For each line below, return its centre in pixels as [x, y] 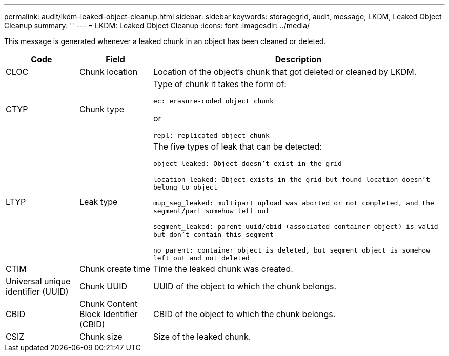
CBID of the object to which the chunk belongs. [244, 314]
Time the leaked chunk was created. [223, 269]
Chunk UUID [103, 286]
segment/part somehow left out [211, 211]
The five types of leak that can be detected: [237, 146]
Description [298, 59]
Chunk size [101, 337]
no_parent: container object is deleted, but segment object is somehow [292, 250]
